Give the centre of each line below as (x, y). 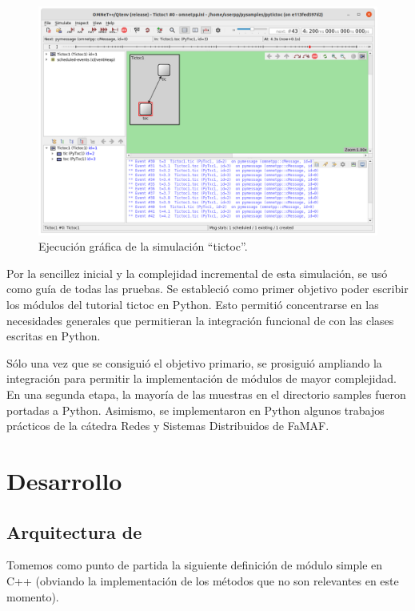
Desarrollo (64, 481)
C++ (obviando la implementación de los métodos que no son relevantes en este (203, 581)
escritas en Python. (54, 336)
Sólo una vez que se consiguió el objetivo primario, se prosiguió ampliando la (194, 362)
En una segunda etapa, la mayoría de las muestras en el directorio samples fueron (206, 394)
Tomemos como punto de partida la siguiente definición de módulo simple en (195, 565)
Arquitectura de (74, 531)
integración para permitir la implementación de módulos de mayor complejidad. (202, 378)
